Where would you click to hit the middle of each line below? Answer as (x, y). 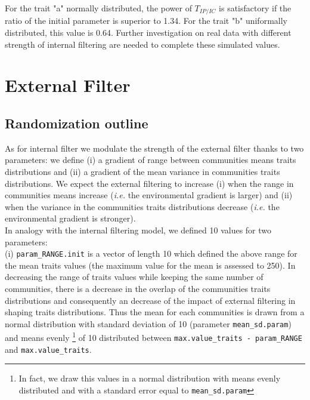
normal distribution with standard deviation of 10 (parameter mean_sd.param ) (148, 323)
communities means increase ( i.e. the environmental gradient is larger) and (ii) (149, 195)
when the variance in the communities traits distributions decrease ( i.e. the (142, 206)
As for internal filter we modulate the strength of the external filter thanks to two (154, 148)
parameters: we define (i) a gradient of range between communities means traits (151, 160)
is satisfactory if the (255, 8)
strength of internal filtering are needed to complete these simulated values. (142, 44)
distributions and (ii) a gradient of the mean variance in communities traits (142, 171)
